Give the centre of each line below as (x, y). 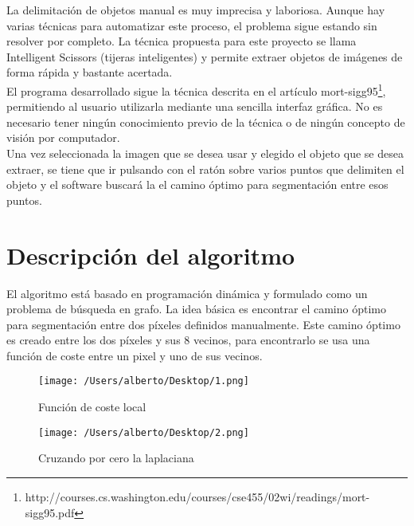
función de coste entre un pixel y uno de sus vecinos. (135, 355)
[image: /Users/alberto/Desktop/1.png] (144, 381)
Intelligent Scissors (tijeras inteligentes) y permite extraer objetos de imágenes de (205, 56)
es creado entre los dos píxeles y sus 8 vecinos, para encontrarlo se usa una (188, 340)
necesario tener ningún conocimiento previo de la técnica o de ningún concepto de (206, 122)
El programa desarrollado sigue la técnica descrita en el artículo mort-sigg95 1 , (196, 89)
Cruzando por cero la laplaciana (116, 458)
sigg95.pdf (50, 512)
